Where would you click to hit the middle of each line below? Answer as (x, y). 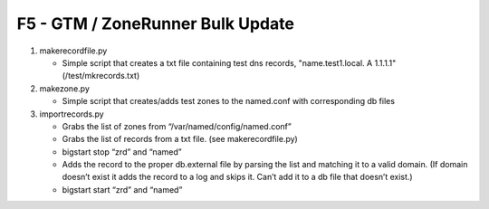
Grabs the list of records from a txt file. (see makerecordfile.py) (180, 139)
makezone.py (65, 88)
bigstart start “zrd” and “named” (122, 189)
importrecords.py (72, 114)
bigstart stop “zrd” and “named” (122, 152)
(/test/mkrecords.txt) (101, 76)
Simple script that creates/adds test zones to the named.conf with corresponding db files (229, 101)
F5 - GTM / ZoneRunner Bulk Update (155, 24)
